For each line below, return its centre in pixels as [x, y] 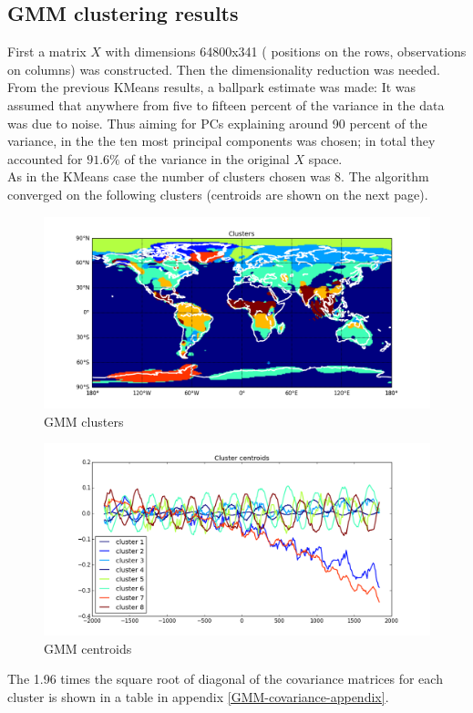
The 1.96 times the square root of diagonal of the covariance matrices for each [225, 679]
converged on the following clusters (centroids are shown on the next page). [218, 194]
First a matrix [47, 52]
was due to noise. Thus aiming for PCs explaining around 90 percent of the [217, 123]
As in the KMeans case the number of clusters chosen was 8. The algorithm [218, 176]
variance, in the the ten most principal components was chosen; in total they [221, 141]
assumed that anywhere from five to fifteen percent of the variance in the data [226, 104]
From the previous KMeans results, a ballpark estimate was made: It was [212, 87]
